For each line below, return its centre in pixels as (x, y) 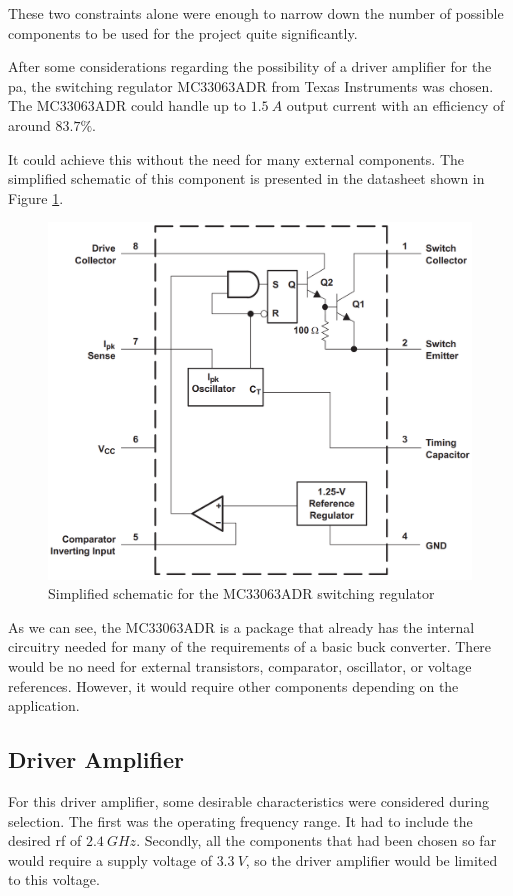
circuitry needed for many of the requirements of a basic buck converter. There (250, 646)
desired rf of (45, 840)
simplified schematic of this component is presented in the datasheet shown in (246, 178)
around (29, 124)
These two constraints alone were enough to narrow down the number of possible (256, 13)
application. (44, 705)
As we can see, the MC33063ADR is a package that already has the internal (241, 626)
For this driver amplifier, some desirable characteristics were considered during (248, 801)
